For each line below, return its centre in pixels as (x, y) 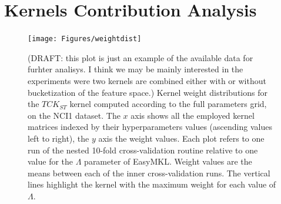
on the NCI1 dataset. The (74, 115)
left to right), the (58, 138)
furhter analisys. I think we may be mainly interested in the (136, 69)
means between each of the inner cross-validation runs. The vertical (149, 173)
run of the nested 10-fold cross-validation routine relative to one (143, 150)
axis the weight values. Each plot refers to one (181, 138)
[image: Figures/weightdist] (85, 39)
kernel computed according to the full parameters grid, (168, 104)
